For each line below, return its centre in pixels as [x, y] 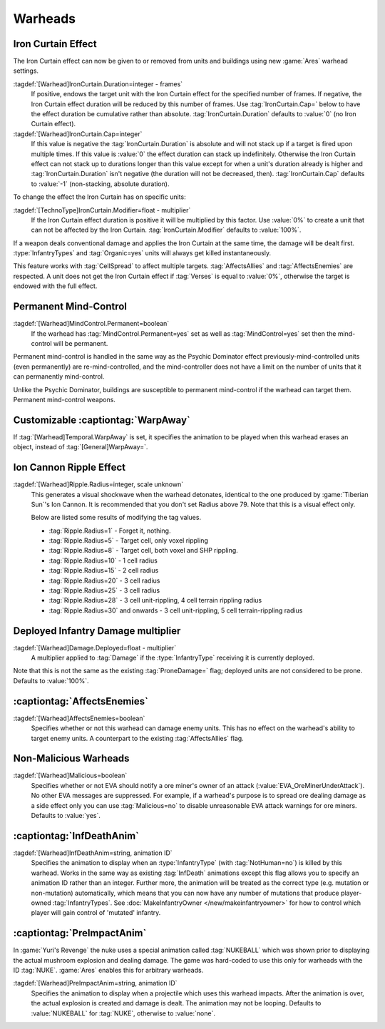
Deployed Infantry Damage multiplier [97, 631]
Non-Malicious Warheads [71, 758]
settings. [26, 71]
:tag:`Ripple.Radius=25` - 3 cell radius [104, 590]
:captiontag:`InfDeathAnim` [76, 835]
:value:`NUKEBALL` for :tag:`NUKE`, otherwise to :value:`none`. [123, 1013]
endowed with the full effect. [55, 286]
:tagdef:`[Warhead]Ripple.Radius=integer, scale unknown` [98, 484]
